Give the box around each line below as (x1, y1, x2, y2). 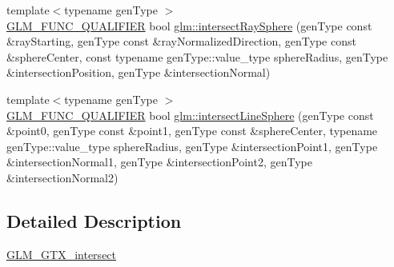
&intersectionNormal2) (6, 169, 119, 185)
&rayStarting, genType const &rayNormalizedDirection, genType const (6, 33, 356, 50)
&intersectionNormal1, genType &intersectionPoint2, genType (6, 153, 312, 170)
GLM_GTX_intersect (6, 245, 117, 262)
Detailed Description (6, 208, 182, 233)
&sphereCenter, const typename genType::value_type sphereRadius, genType (6, 48, 388, 65)
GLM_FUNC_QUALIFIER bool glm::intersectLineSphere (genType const (6, 106, 374, 123)
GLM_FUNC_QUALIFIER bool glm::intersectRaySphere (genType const (6, 17, 372, 34)
